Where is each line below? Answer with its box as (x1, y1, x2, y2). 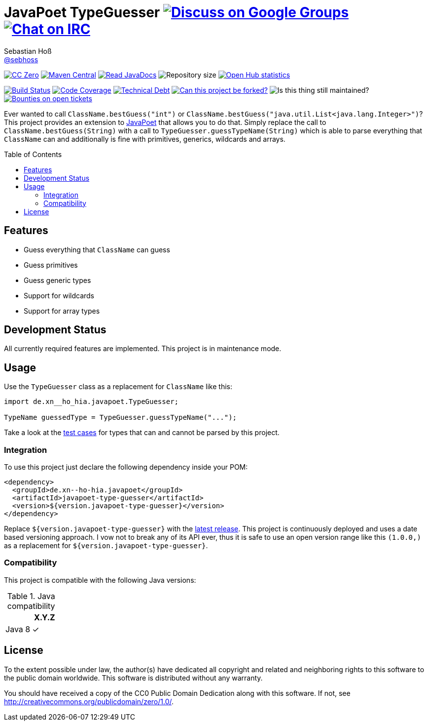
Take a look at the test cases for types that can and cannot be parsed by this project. (4, 428, 280, 437)
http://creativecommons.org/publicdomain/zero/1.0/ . (4, 697, 174, 706)
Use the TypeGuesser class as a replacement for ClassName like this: (4, 382, 232, 391)
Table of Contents (4, 150, 62, 159)
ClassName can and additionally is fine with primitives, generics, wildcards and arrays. (4, 134, 285, 143)
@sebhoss (4, 55, 38, 64)
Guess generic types (24, 276, 91, 284)
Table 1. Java (7, 591, 55, 601)
